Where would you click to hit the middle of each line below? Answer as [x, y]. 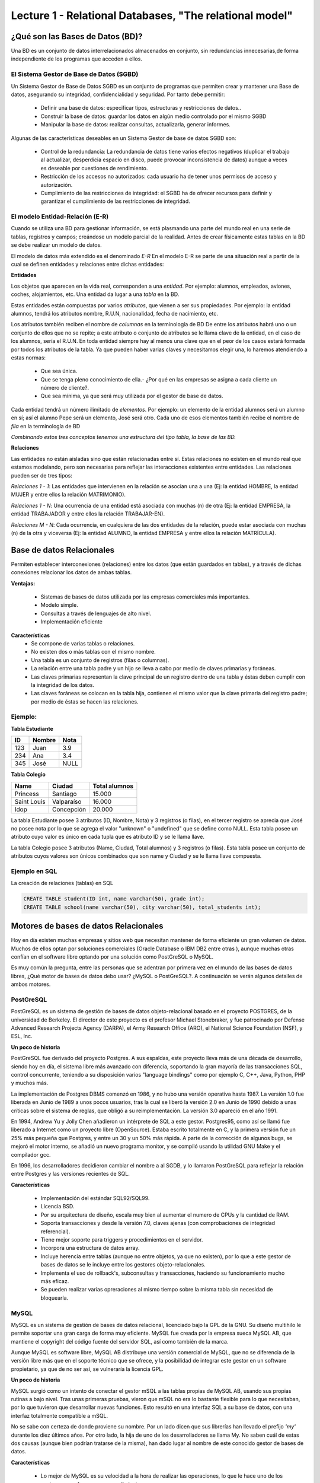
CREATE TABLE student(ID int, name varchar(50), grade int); [114, 899]
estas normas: [28, 357]
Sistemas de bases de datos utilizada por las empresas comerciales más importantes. [145, 597]
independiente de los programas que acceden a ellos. [76, 59]
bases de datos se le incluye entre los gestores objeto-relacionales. [123, 1265]
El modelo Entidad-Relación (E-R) [60, 217]
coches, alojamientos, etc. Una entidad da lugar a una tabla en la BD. [95, 294]
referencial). [55, 1231]
